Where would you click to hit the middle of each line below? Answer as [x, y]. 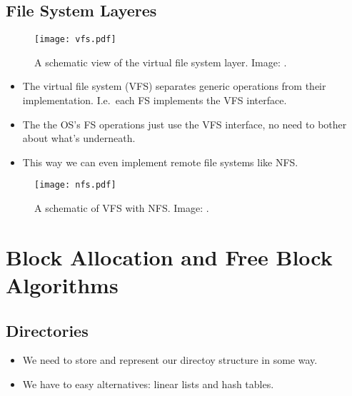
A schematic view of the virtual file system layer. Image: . [161, 62]
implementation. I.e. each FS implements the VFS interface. [155, 100]
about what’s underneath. [79, 138]
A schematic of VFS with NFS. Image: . [122, 208]
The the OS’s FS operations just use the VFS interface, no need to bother [185, 124]
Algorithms [62, 285]
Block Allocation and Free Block [169, 257]
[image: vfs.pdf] [75, 40]
